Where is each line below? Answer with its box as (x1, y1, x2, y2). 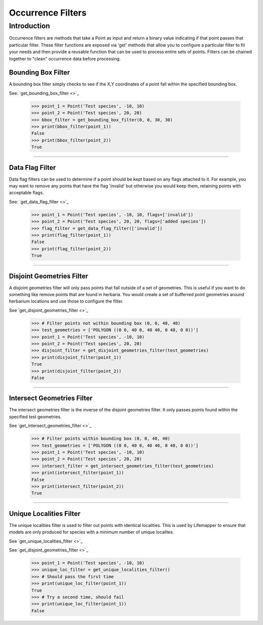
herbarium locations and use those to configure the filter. (9, 298, 124, 304)
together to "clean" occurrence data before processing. (9, 56, 121, 61)
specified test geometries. (9, 414, 62, 420)
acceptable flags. (9, 190, 44, 196)
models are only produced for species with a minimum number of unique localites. (9, 529, 174, 535)
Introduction (9, 21, 50, 30)
